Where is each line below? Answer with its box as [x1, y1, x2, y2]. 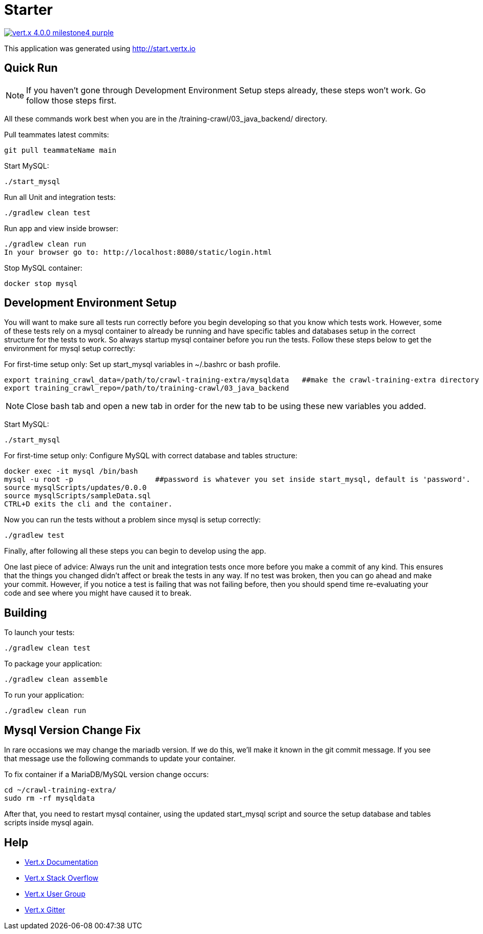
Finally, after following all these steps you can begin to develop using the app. [4, 546, 266, 556]
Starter [4, 1, 53, 18]
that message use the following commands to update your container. [4, 754, 236, 763]
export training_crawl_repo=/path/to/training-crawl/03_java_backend [4, 384, 289, 393]
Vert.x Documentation [25, 857, 98, 866]
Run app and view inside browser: [4, 224, 118, 233]
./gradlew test [4, 531, 65, 540]
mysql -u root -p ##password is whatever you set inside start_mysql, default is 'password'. [4, 475, 471, 484]
